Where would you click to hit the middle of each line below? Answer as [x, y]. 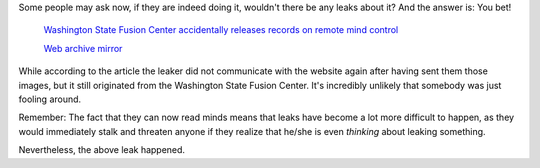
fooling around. [50, 99]
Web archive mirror [83, 48]
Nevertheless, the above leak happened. [101, 150]
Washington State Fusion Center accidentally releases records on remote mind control [221, 30]
